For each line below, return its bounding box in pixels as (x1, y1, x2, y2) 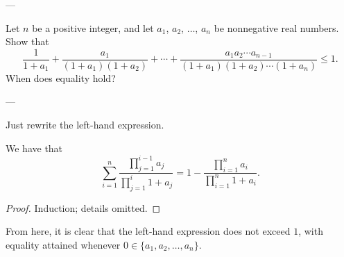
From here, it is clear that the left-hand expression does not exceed (6, 224, 291, 238)
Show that (6, 34, 49, 49)
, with (298, 224, 323, 238)
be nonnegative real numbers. (214, 20, 339, 35)
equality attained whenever (6, 237, 121, 251)
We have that (6, 140, 63, 155)
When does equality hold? (6, 70, 116, 85)
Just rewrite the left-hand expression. (6, 117, 164, 132)
